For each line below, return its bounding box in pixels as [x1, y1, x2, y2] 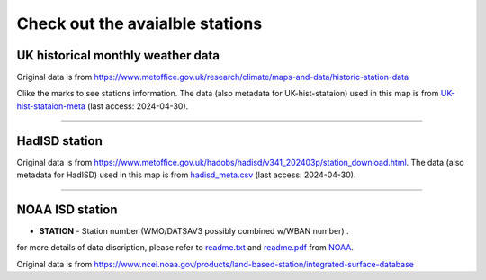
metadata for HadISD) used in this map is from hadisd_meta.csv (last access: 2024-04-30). [16, 169, 356, 180]
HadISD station [16, 133, 103, 149]
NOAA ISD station [16, 202, 118, 217]
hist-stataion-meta [16, 100, 85, 112]
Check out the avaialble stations [16, 14, 263, 33]
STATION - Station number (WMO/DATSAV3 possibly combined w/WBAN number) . [39, 226, 350, 237]
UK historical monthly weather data [16, 48, 220, 63]
